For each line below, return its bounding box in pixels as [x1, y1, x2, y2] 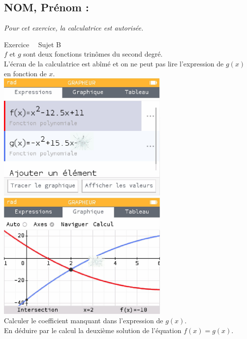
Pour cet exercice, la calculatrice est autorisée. [4, 23, 144, 33]
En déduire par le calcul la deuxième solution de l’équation [4, 325, 182, 335]
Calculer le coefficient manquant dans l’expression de [4, 315, 163, 326]
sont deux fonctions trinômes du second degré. [23, 49, 163, 59]
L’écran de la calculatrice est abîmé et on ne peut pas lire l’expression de [4, 58, 224, 68]
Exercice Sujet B [4, 39, 61, 49]
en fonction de [4, 68, 47, 78]
